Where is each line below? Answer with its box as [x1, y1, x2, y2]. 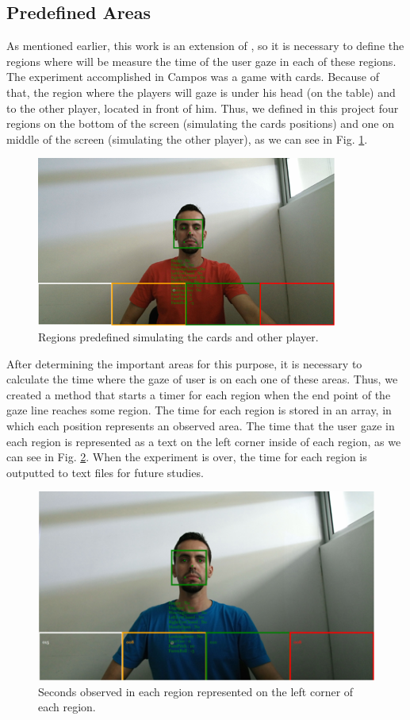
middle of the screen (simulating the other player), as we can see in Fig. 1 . [6, 130, 368, 147]
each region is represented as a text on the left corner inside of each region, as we [6, 433, 401, 449]
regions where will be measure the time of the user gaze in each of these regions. [6, 52, 397, 69]
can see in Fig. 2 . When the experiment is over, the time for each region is [6, 449, 367, 465]
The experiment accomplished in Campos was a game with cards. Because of [6, 68, 379, 85]
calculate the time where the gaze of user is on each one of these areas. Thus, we [6, 371, 398, 387]
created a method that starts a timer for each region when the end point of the [6, 386, 391, 402]
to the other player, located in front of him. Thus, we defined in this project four [6, 99, 399, 116]
